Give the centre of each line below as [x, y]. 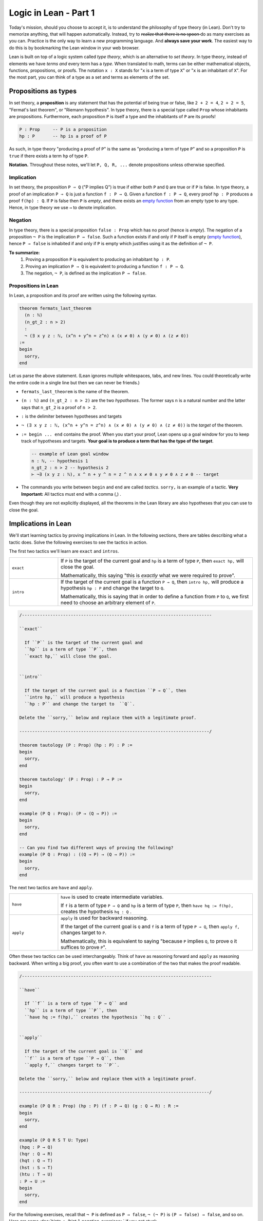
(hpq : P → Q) [36, 1147]
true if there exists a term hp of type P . [49, 156]
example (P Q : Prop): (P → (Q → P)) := [68, 813]
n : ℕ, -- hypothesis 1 [60, 461]
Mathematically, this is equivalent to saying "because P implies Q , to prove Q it [149, 941]
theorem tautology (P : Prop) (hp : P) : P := [76, 745]
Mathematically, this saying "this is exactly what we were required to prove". [148, 575]
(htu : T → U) [36, 1174]
